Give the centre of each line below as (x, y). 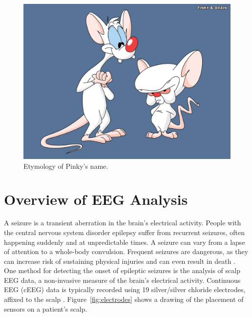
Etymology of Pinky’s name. (66, 166)
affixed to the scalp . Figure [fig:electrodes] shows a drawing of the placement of (124, 299)
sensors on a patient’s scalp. (46, 308)
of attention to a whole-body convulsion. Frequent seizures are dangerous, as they (126, 251)
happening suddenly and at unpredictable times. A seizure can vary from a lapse (125, 242)
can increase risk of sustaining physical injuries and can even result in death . (120, 261)
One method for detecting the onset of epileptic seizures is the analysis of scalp (122, 270)
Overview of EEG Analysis (96, 199)
